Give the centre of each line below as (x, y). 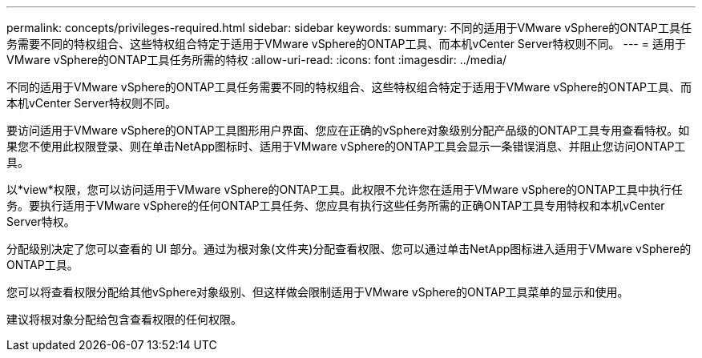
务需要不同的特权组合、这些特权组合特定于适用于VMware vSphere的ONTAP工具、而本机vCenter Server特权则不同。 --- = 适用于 (346, 44)
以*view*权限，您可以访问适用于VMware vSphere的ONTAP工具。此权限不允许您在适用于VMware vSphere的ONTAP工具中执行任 (345, 189)
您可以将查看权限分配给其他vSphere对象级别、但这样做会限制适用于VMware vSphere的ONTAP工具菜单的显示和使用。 (318, 292)
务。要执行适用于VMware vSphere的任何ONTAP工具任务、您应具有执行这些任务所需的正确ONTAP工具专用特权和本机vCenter (336, 205)
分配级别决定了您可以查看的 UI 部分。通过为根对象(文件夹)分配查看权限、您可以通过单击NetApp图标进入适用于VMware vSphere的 (349, 249)
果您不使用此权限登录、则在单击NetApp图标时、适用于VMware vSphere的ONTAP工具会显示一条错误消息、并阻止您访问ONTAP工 (346, 146)
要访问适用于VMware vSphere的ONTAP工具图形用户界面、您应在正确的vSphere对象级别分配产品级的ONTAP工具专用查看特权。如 (348, 130)
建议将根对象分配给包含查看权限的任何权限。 (124, 319)
